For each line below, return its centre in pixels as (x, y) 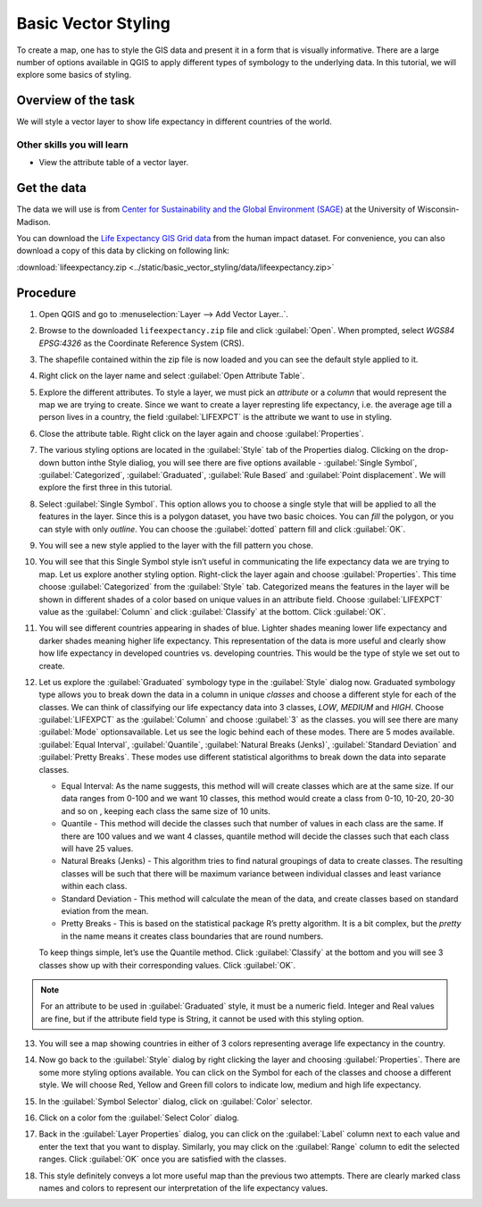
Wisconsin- (438, 209)
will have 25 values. (97, 848)
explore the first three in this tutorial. (106, 488)
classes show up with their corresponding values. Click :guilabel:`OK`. (167, 965)
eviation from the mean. (105, 910)
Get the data (51, 188)
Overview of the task (76, 101)
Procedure (46, 293)
